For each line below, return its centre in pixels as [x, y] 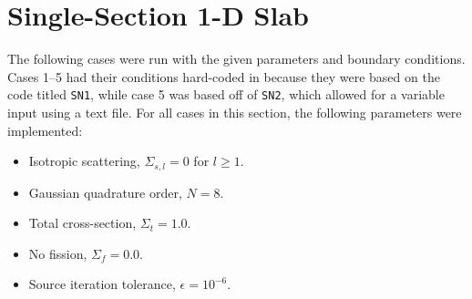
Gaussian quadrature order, [105, 192]
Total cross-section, [82, 223]
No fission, [58, 253]
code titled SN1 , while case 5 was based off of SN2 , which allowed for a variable [226, 94]
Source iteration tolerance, [102, 284]
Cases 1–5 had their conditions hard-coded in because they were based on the [224, 76]
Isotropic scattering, [84, 161]
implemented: [45, 130]
